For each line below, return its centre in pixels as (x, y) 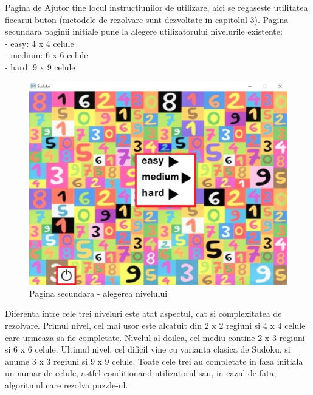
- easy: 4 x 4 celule (40, 43)
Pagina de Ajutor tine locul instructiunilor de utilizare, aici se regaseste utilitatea (156, 7)
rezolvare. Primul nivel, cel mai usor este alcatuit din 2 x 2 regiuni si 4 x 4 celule (155, 325)
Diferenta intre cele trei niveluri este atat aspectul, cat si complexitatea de (143, 313)
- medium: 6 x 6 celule (46, 55)
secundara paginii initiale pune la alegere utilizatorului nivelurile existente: (144, 31)
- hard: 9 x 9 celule (40, 66)
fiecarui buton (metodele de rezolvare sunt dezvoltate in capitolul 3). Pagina (147, 19)
